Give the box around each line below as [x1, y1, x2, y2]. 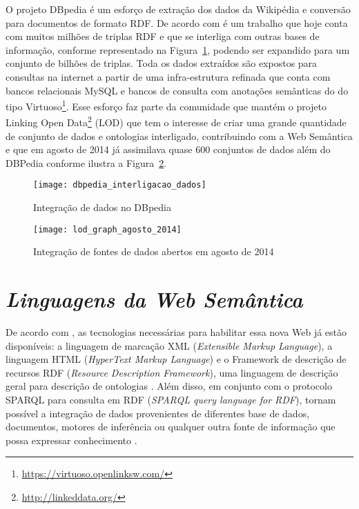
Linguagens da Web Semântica [6, 285, 303, 314]
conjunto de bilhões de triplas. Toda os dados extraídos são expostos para [6, 56, 318, 70]
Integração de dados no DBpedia [33, 200, 172, 214]
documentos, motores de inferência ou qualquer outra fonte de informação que [6, 419, 336, 434]
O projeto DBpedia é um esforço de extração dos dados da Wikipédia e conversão [6, 2, 351, 16]
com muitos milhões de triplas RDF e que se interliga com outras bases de [6, 29, 320, 43]
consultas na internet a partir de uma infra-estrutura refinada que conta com [6, 69, 331, 83]
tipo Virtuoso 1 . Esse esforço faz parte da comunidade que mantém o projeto [6, 97, 327, 113]
